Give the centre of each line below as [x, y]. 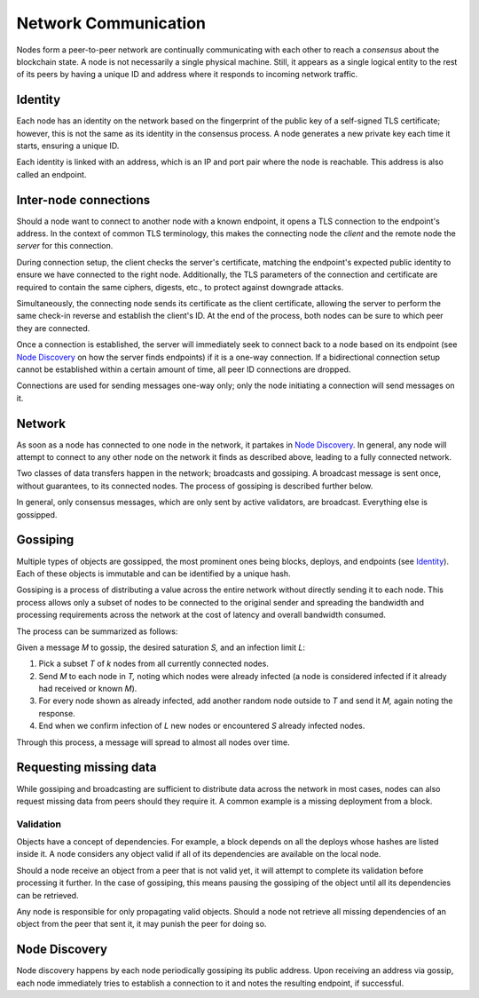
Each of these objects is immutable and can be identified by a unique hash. [154, 574]
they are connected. [53, 328]
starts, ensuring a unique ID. [68, 146]
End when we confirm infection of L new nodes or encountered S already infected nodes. [202, 726]
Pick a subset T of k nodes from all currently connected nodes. [154, 664]
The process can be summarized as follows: [97, 631]
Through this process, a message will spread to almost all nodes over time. [153, 742]
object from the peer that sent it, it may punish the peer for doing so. [141, 924]
